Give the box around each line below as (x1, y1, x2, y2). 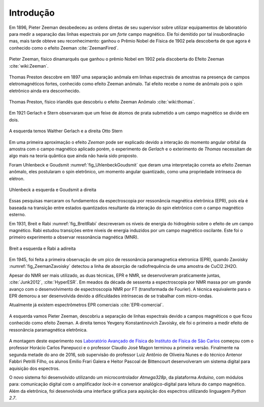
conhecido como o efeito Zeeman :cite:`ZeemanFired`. (9, 45, 119, 51)
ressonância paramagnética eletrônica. (9, 327, 88, 333)
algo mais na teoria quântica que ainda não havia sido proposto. (9, 153, 138, 159)
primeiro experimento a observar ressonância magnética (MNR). (9, 234, 139, 240)
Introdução (9, 7, 55, 18)
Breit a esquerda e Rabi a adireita (9, 245, 76, 251)
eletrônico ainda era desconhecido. (9, 88, 81, 94)
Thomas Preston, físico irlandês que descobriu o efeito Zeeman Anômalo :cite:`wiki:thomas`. (9, 99, 196, 105)
